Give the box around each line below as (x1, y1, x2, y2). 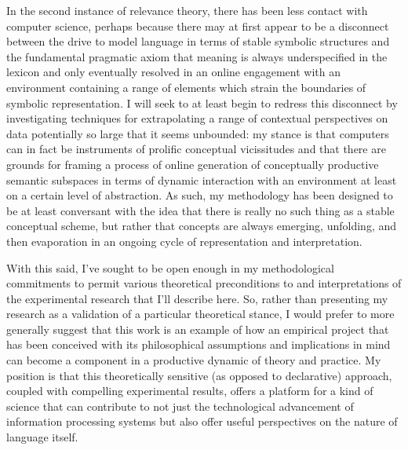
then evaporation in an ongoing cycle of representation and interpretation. (6, 232, 362, 249)
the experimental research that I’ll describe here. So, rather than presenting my (6, 290, 388, 306)
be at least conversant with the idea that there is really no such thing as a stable (6, 202, 395, 218)
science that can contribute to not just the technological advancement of (6, 397, 354, 414)
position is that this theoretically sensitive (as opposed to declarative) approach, (6, 367, 392, 383)
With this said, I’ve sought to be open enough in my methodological (6, 259, 334, 276)
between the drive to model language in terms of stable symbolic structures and (6, 33, 390, 49)
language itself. (6, 429, 78, 445)
